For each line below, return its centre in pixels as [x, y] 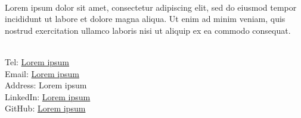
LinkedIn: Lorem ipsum [48, 96]
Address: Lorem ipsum [46, 85]
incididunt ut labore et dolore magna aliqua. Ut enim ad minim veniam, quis [145, 19]
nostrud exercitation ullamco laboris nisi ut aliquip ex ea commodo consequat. [148, 30]
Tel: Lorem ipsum [37, 61]
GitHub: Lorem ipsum [45, 108]
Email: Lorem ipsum [42, 73]
